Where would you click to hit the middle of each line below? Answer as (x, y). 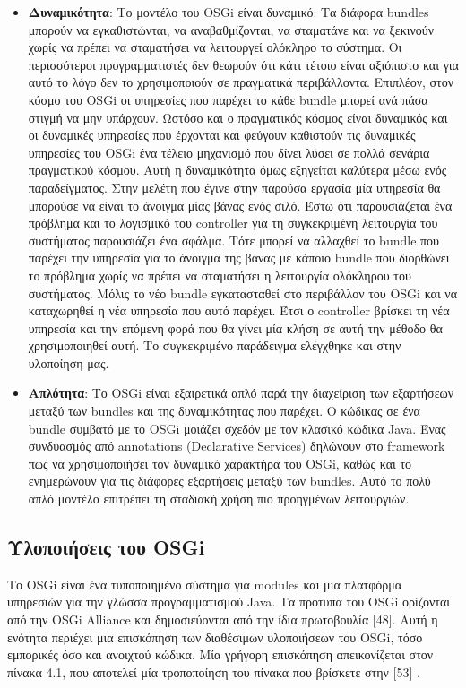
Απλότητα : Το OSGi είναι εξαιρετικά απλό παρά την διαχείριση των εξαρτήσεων (241, 393)
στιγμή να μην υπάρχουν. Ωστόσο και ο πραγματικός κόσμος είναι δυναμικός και (238, 117)
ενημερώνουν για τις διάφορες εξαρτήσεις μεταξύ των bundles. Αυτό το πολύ (229, 481)
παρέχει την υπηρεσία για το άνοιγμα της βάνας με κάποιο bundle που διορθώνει (239, 258)
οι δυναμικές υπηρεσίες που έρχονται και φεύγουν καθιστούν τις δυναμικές (222, 135)
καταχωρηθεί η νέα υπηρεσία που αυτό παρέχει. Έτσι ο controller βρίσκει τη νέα (239, 310)
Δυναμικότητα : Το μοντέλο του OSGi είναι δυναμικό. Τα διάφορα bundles (229, 12)
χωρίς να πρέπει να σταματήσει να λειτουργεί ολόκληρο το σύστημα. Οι (215, 47)
